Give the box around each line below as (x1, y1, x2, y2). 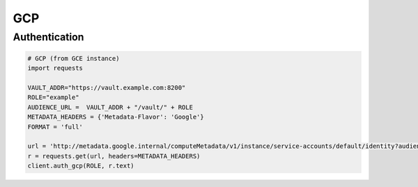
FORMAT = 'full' (27, 123, 84, 130)
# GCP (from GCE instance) (27, 54, 120, 62)
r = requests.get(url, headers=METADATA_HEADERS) (27, 152, 201, 160)
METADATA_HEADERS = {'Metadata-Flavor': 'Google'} (27, 113, 205, 121)
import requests (27, 64, 84, 73)
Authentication (13, 31, 84, 43)
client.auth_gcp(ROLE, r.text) (27, 162, 135, 170)
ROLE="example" (27, 93, 79, 101)
